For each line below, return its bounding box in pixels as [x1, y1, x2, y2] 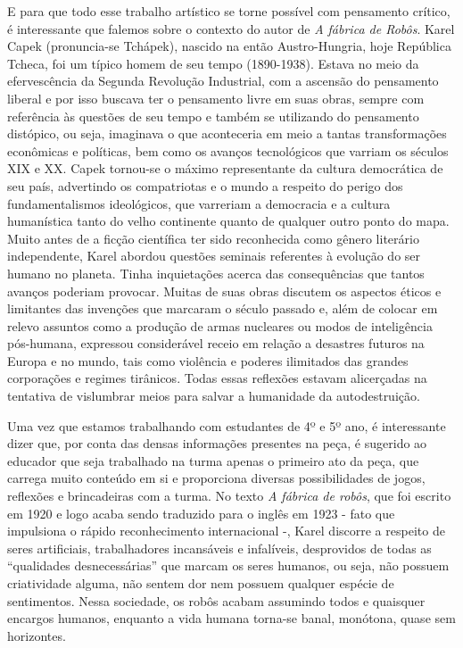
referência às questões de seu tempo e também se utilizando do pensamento [7, 106, 419, 125]
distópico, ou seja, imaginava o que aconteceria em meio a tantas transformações [7, 124, 447, 143]
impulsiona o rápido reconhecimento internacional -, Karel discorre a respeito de [7, 521, 445, 540]
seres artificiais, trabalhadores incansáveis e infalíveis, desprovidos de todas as [7, 538, 432, 557]
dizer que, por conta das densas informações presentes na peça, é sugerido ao [7, 434, 427, 453]
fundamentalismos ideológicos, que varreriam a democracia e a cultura [7, 194, 391, 212]
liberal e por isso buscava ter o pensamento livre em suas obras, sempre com [7, 88, 425, 107]
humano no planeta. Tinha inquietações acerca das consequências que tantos [7, 263, 425, 282]
